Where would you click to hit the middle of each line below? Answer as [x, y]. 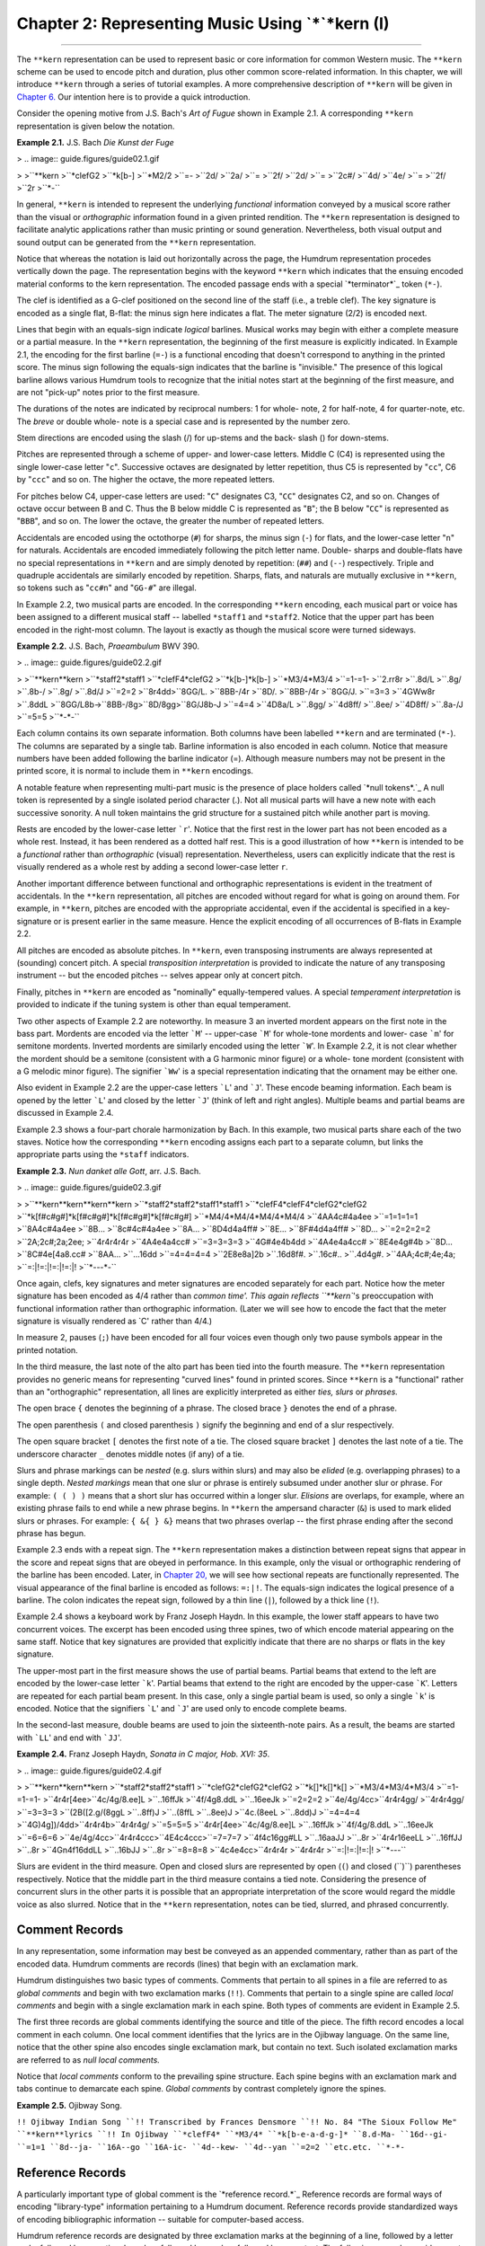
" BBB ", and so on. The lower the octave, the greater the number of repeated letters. [171, 521]
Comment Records [70, 1930]
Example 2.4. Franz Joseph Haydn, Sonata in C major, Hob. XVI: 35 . [143, 1754]
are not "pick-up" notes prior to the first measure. [108, 392]
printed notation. [47, 1350]
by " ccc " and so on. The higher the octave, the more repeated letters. [146, 480]
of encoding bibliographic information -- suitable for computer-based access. [160, 2219]
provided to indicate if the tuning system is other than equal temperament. [154, 1004]
